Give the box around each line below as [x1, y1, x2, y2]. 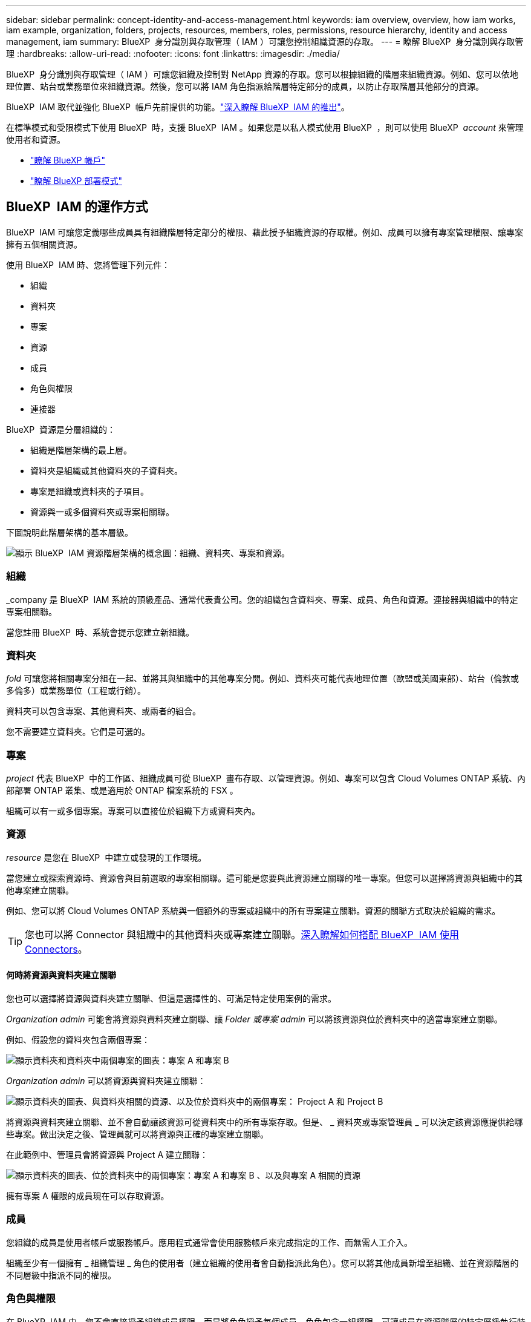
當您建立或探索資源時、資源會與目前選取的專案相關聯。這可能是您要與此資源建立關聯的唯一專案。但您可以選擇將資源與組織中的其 [6, 872, 523, 883]
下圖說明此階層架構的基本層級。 [6, 527, 133, 538]
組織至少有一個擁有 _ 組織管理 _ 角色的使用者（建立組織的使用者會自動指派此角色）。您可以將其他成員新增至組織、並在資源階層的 [6, 1257, 519, 1268]
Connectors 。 [25, 942, 88, 955]
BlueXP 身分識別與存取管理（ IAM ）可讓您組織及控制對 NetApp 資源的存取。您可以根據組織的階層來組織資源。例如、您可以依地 [6, 69, 518, 79]
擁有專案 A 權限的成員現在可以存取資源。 [6, 1191, 169, 1202]
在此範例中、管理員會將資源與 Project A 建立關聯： [6, 1149, 208, 1160]
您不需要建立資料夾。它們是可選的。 [6, 726, 150, 737]
